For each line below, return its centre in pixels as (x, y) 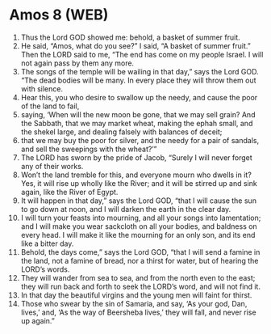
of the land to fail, (50, 106)
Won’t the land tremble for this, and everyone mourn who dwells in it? (136, 175)
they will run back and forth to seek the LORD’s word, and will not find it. (141, 286)
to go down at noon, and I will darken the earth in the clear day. (126, 209)
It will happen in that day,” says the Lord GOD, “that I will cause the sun (139, 201)
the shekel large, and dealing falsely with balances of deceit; (121, 132)
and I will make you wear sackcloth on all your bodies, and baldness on (139, 226)
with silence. (42, 89)
